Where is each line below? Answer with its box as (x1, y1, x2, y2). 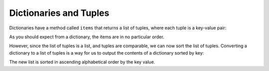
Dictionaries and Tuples (9, 7, 110, 18)
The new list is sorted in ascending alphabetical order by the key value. (9, 59, 155, 65)
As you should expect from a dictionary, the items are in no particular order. (9, 34, 164, 40)
